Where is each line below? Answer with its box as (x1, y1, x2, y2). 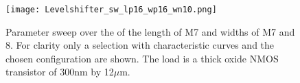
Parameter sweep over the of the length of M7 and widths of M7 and (5, 24, 295, 38)
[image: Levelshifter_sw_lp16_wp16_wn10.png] (5, 5, 217, 14)
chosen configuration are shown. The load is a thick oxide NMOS (5, 51, 279, 65)
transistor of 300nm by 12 (5, 64, 114, 79)
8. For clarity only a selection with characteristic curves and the (5, 38, 275, 52)
